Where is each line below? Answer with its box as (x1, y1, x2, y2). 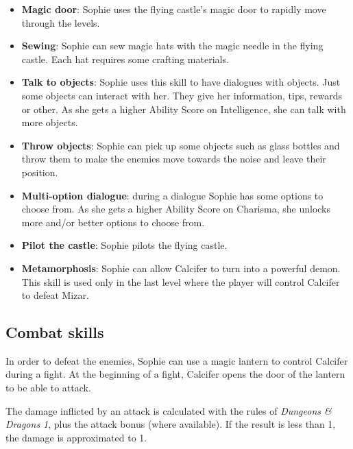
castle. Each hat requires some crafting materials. (21, 51, 229, 66)
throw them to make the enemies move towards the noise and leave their (21, 151, 326, 166)
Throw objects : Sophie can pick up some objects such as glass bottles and (21, 138, 340, 152)
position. (21, 165, 58, 179)
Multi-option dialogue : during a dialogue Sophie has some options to (21, 188, 324, 202)
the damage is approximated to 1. (5, 430, 147, 444)
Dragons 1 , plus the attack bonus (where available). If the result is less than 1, (5, 417, 336, 431)
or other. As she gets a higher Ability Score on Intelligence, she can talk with (21, 101, 346, 116)
